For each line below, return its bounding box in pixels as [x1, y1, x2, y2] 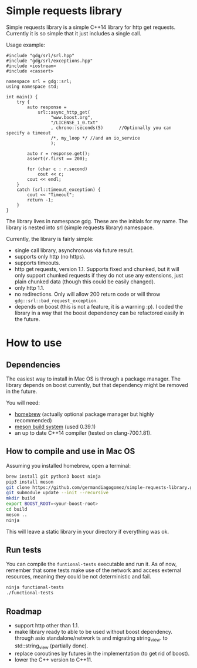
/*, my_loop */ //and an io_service [50, 135, 141, 141]
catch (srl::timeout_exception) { [16, 187, 101, 193]
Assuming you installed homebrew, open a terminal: [6, 462, 131, 469]
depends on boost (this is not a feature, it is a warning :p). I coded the [14, 303, 184, 310]
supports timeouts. [14, 259, 60, 266]
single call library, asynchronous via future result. [14, 246, 134, 254]
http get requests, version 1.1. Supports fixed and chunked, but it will [14, 265, 180, 272]
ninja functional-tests [6, 584, 64, 590]
